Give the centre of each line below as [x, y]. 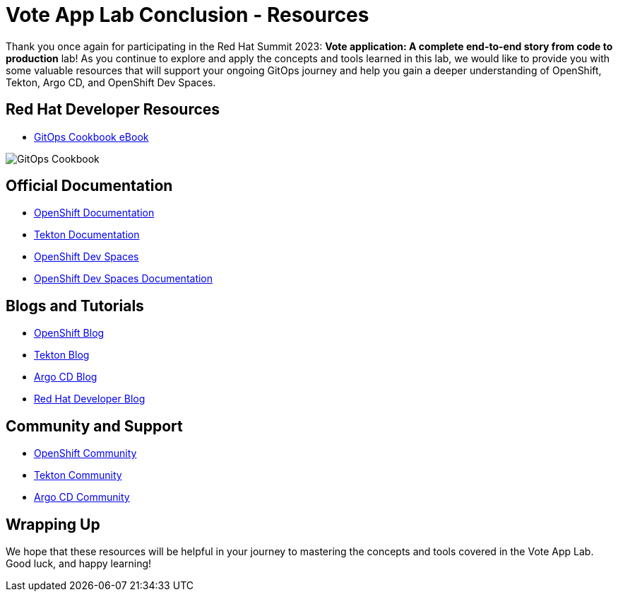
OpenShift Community [85, 453]
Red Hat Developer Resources [113, 110]
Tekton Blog [62, 355]
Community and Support [94, 426]
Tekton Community [78, 475]
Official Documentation [89, 186]
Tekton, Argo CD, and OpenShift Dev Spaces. [111, 82]
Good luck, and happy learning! [79, 563]
